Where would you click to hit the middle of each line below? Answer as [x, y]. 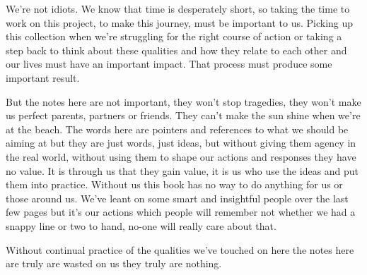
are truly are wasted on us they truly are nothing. [114, 263]
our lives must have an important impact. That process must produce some [169, 64]
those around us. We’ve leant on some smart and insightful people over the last [177, 198]
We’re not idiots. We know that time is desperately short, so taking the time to [178, 8]
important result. [43, 77]
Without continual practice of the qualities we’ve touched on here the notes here [180, 249]
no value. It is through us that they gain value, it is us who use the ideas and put [182, 170]
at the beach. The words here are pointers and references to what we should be [177, 129]
